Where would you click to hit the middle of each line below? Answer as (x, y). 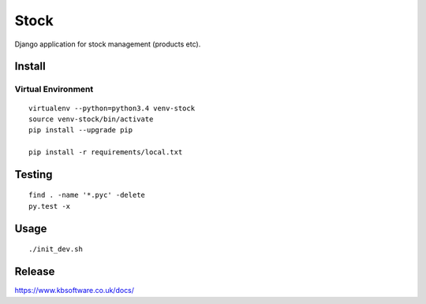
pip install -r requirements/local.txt (106, 152)
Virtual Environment (54, 89)
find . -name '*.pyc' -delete (87, 195)
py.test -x (50, 206)
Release (35, 272)
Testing (34, 174)
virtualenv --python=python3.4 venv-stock (112, 108)
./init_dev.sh (56, 249)
